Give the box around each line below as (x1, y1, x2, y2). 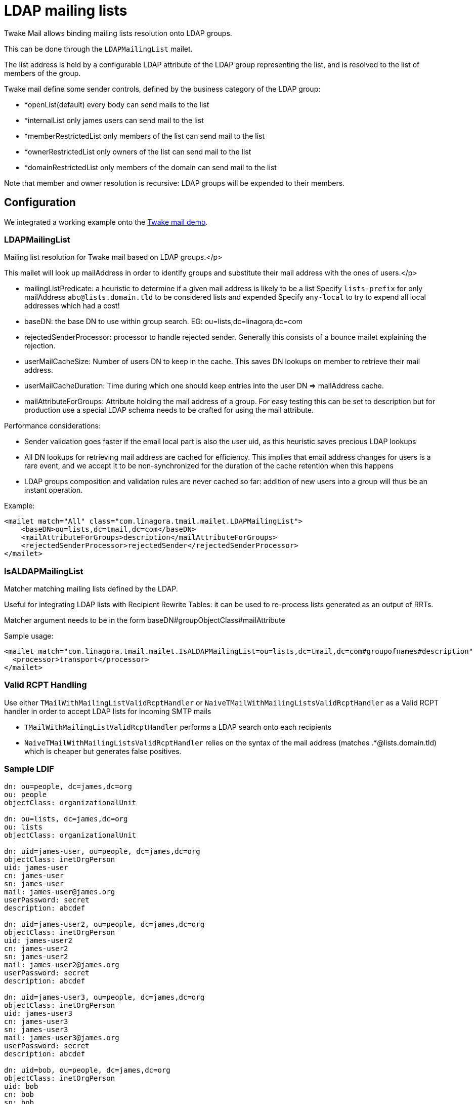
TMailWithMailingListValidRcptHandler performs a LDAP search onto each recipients (24, 722, 332, 731)
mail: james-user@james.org (4, 887, 115, 896)
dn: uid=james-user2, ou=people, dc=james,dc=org (4, 920, 205, 928)
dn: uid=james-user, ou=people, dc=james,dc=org (4, 847, 200, 855)
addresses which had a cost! (24, 301, 120, 310)
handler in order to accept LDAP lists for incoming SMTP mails (4, 706, 211, 716)
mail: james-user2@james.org (4, 960, 119, 969)
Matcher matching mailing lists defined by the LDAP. (4, 584, 178, 594)
